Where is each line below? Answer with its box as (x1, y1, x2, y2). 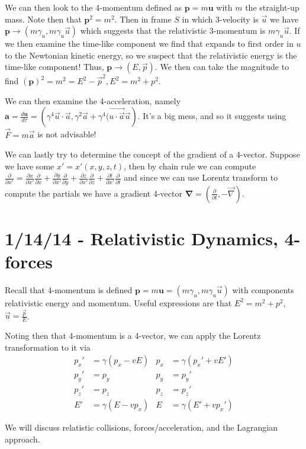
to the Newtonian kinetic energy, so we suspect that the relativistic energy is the (5, 49, 297, 61)
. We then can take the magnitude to (154, 60, 289, 73)
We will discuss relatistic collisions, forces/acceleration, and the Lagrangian (5, 421, 278, 434)
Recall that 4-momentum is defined (5, 283, 133, 296)
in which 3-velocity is (182, 12, 259, 25)
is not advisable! (37, 128, 96, 140)
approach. (5, 432, 40, 445)
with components (232, 283, 294, 296)
